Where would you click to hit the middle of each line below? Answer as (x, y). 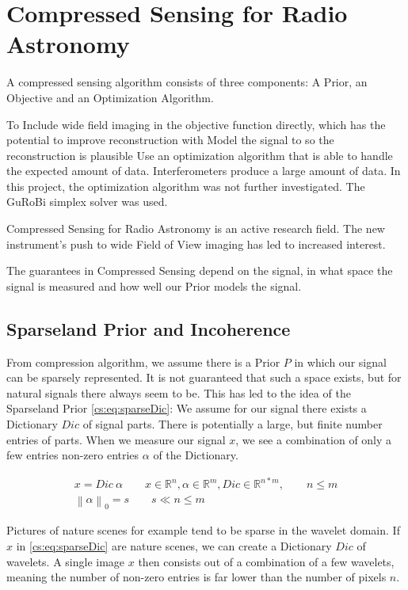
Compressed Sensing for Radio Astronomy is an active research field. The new (196, 228)
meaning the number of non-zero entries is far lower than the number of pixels (196, 577)
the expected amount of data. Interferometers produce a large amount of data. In (204, 171)
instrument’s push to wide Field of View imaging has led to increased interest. (196, 244)
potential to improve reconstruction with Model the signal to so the (170, 140)
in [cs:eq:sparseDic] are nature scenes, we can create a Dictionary (174, 546)
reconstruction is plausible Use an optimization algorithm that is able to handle (200, 155)
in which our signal (340, 362)
